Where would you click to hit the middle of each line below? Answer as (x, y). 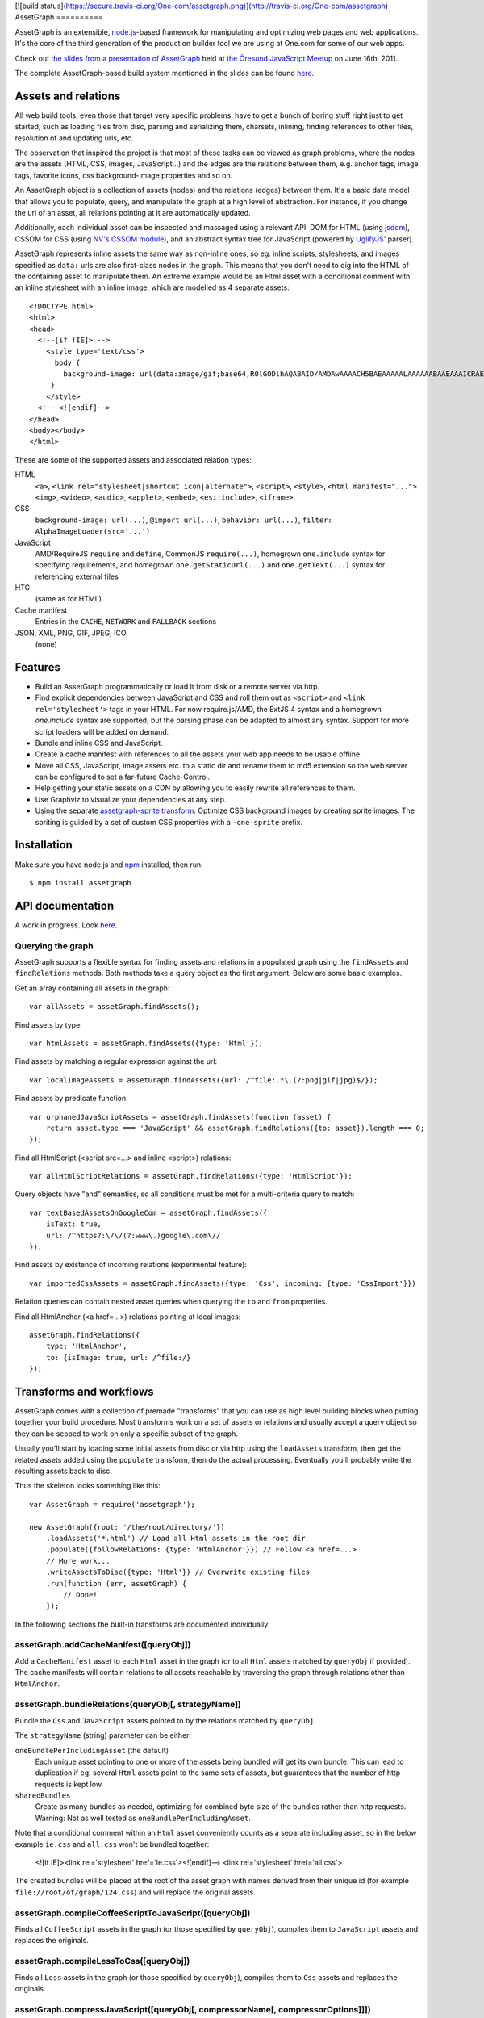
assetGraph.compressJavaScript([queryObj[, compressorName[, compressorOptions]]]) (193, 2009)
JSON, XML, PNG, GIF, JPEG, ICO (71, 633)
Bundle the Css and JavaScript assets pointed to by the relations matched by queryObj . (165, 1720)
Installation (44, 845)
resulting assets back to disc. (64, 1471)
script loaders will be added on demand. (102, 731)
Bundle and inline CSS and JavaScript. (99, 743)
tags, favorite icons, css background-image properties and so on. (124, 175)
